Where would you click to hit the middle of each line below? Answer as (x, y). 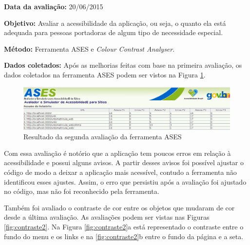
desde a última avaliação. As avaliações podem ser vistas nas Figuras (107, 217)
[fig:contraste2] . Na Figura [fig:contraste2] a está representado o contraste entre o (124, 226)
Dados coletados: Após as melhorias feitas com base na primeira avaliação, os (123, 65)
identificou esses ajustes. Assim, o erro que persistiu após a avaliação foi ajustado (125, 181)
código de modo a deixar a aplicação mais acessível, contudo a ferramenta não (120, 172)
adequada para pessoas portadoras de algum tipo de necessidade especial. (114, 32)
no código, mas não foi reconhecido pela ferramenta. (82, 191)
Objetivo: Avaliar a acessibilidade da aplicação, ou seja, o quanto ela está (115, 23)
